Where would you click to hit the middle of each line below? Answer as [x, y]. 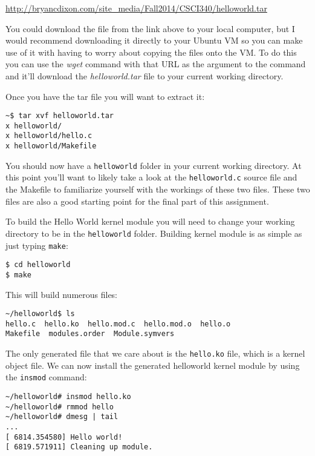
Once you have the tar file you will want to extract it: [105, 96]
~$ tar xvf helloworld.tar [60, 116]
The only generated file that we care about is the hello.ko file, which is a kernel [155, 353]
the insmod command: [46, 377]
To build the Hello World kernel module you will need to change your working [150, 221]
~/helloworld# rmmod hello [60, 407]
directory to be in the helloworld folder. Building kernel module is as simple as [154, 233]
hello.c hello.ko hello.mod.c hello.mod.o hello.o [118, 324]
